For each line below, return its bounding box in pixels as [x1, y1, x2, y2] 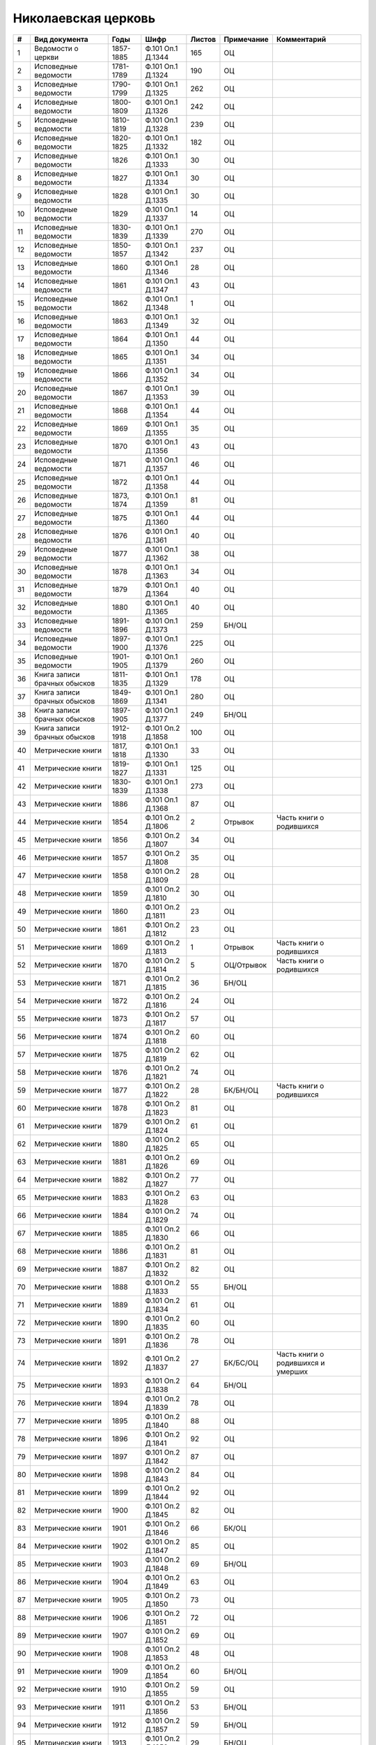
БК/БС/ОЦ [224, 1358, 258, 1367]
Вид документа [33, 34, 88, 44]
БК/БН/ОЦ [224, 1085, 258, 1095]
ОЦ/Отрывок [224, 960, 267, 970]
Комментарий [276, 34, 327, 44]
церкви [33, 52, 59, 62]
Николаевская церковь [13, 10, 156, 26]
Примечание [224, 34, 269, 44]
